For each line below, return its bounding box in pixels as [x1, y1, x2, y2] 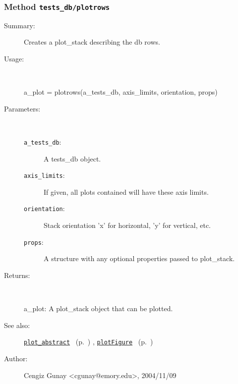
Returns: [4, 270, 30, 280]
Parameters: [4, 103, 41, 113]
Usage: [4, 53, 24, 63]
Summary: [4, 20, 35, 30]
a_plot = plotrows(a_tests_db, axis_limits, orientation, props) [24, 87, 218, 97]
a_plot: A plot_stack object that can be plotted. [24, 303, 173, 314]
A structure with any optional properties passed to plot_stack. [44, 253, 235, 264]
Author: [4, 353, 28, 363]
